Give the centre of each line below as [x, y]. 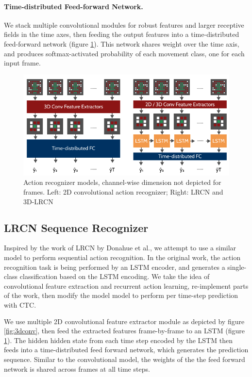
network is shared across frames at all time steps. [77, 369]
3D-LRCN [38, 201]
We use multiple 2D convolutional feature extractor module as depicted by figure [124, 321]
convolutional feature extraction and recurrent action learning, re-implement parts [126, 286]
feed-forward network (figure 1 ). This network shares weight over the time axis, [122, 43]
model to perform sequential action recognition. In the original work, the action [122, 257]
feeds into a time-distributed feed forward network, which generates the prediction [126, 350]
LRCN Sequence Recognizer [76, 227]
